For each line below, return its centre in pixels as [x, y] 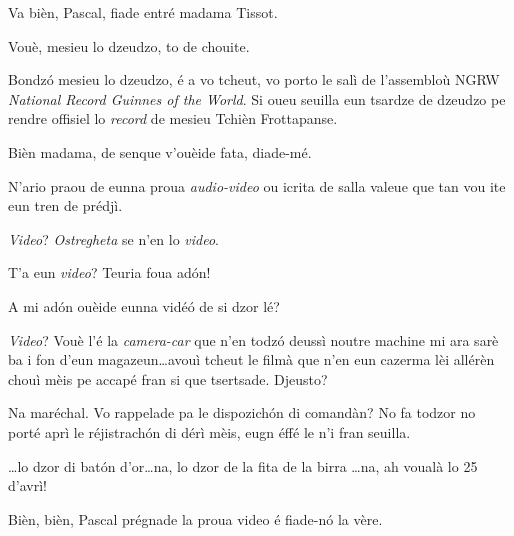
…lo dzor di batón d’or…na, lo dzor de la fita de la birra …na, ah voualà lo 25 [243, 465]
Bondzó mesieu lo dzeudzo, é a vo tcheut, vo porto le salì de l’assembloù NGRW [254, 79]
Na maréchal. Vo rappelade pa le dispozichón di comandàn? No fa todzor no [242, 412]
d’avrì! [27, 485]
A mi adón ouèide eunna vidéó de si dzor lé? [144, 305]
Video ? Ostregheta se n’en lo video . [113, 238]
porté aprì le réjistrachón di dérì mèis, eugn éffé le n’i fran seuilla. [209, 431]
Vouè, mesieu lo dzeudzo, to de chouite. [129, 45]
